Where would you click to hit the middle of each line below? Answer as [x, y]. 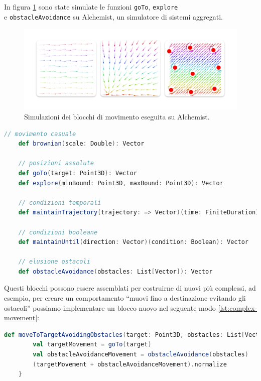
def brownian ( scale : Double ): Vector [81, 144]
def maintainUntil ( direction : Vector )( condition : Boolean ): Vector [133, 242]
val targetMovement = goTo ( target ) [92, 345]
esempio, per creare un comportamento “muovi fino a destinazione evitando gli [125, 298]
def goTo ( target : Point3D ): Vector [78, 173]
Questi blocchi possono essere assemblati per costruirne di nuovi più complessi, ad [130, 288]
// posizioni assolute [56, 163]
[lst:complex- [237, 307]
